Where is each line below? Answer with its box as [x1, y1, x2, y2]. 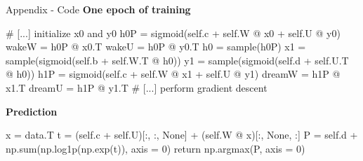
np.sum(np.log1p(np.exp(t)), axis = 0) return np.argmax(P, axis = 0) [6, 141, 305, 155]
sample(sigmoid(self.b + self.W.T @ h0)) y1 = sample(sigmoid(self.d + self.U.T [6, 52, 349, 67]
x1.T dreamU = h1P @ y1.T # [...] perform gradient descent [6, 80, 268, 94]
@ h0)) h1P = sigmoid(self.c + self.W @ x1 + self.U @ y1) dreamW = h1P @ [6, 66, 341, 81]
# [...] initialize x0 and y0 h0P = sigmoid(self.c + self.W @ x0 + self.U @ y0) [6, 25, 341, 40]
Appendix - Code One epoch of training [6, 2, 191, 16]
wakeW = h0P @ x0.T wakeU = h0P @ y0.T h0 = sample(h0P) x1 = [6, 39, 306, 54]
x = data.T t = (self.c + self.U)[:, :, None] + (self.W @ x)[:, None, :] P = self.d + [6, 127, 358, 142]
